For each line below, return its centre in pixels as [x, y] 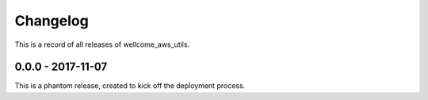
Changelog [52, 21]
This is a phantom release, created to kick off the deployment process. [130, 86]
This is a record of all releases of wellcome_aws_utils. [102, 44]
